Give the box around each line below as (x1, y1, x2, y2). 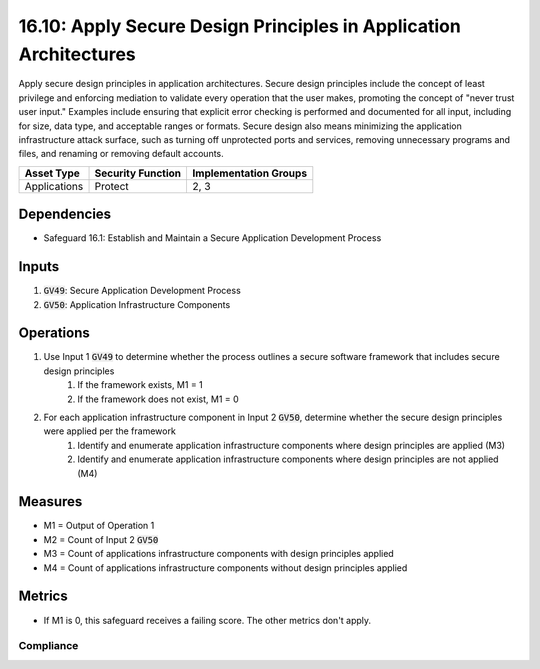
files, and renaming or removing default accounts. (18, 148, 224, 160)
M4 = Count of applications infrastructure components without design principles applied (43, 561, 408, 574)
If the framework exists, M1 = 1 (77, 379, 204, 391)
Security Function (94, 166, 182, 180)
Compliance (18, 639, 79, 653)
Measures (18, 493, 83, 510)
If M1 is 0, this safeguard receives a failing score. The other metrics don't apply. (43, 614, 372, 626)
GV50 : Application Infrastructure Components (43, 298, 231, 310)
